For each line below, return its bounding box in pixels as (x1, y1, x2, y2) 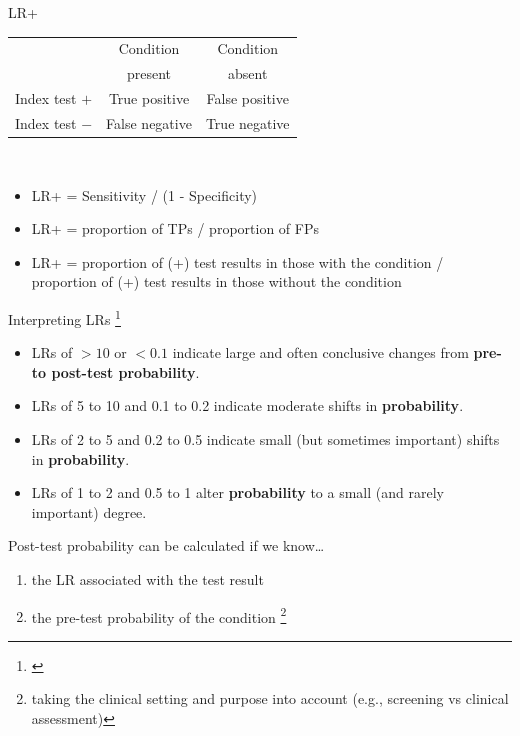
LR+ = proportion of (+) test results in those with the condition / (31, 251, 444, 272)
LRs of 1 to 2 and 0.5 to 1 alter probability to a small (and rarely (31, 482, 444, 503)
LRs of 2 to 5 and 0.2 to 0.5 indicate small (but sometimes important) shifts (31, 428, 500, 449)
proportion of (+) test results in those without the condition (31, 271, 402, 292)
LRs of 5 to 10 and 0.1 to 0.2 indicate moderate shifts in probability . (31, 395, 464, 416)
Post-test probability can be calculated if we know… (8, 535, 325, 556)
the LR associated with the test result (31, 568, 264, 589)
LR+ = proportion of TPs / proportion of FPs (31, 218, 319, 239)
